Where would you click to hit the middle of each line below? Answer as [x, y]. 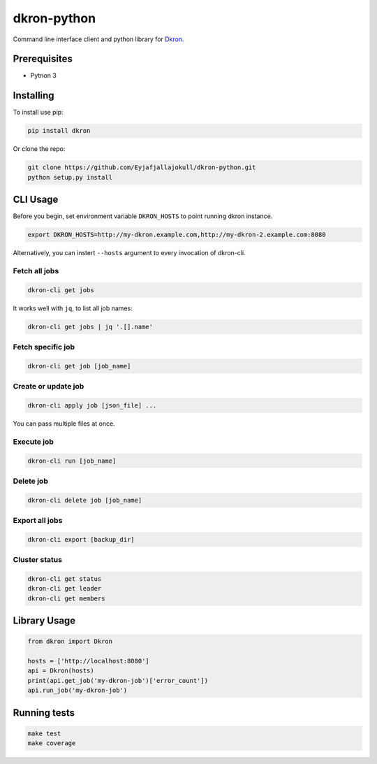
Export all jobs [38, 520]
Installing [34, 95]
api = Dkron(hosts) [61, 671]
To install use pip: [38, 113]
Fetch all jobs [36, 271]
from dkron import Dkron [70, 642]
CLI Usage [36, 200]
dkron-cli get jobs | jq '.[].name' [90, 326]
